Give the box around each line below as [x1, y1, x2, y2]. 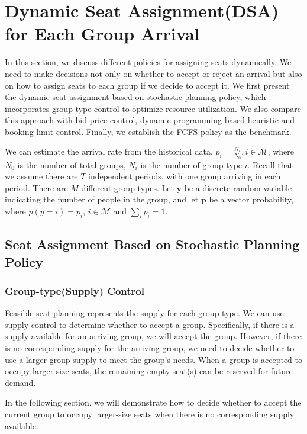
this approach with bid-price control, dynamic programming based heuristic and [5, 114, 295, 126]
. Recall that [247, 158, 293, 171]
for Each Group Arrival [5, 21, 200, 46]
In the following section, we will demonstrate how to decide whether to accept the [5, 396, 302, 409]
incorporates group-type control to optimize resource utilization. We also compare [5, 102, 302, 114]
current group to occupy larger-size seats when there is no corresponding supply [5, 408, 295, 420]
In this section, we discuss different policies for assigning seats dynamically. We [5, 56, 292, 68]
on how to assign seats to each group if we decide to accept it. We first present [5, 79, 290, 91]
